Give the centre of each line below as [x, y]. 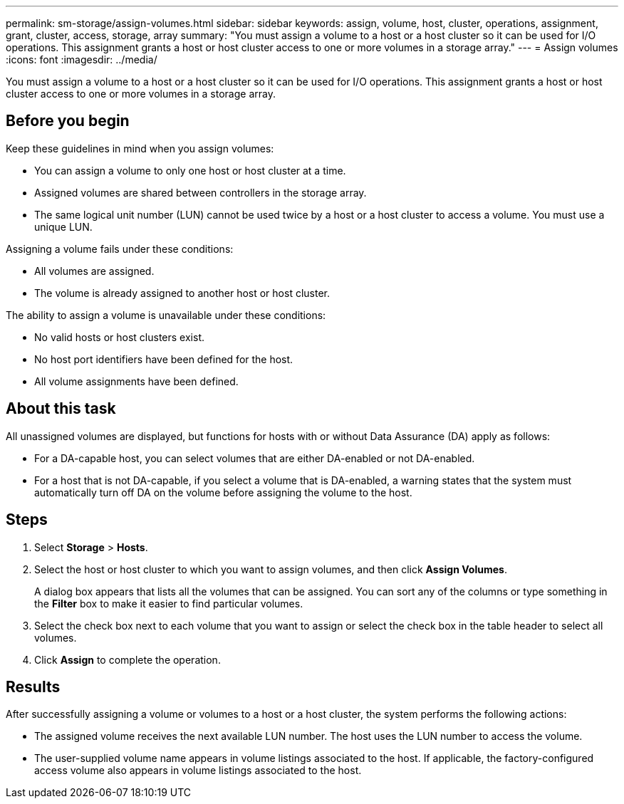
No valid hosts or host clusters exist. [119, 337]
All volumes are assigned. [94, 271]
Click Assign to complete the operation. [128, 659]
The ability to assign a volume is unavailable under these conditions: [166, 315]
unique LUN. [63, 226]
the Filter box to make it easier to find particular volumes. [169, 603]
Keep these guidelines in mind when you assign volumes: [140, 148]
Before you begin [68, 121]
